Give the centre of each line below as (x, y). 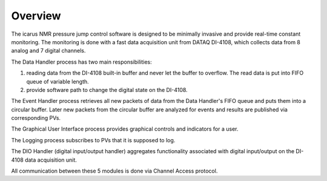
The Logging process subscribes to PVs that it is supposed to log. (93, 140)
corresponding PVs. (36, 118)
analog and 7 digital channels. (48, 51)
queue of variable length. (58, 81)
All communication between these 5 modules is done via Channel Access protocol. (114, 171)
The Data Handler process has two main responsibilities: (81, 62)
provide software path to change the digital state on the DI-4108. (107, 90)
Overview (36, 16)
